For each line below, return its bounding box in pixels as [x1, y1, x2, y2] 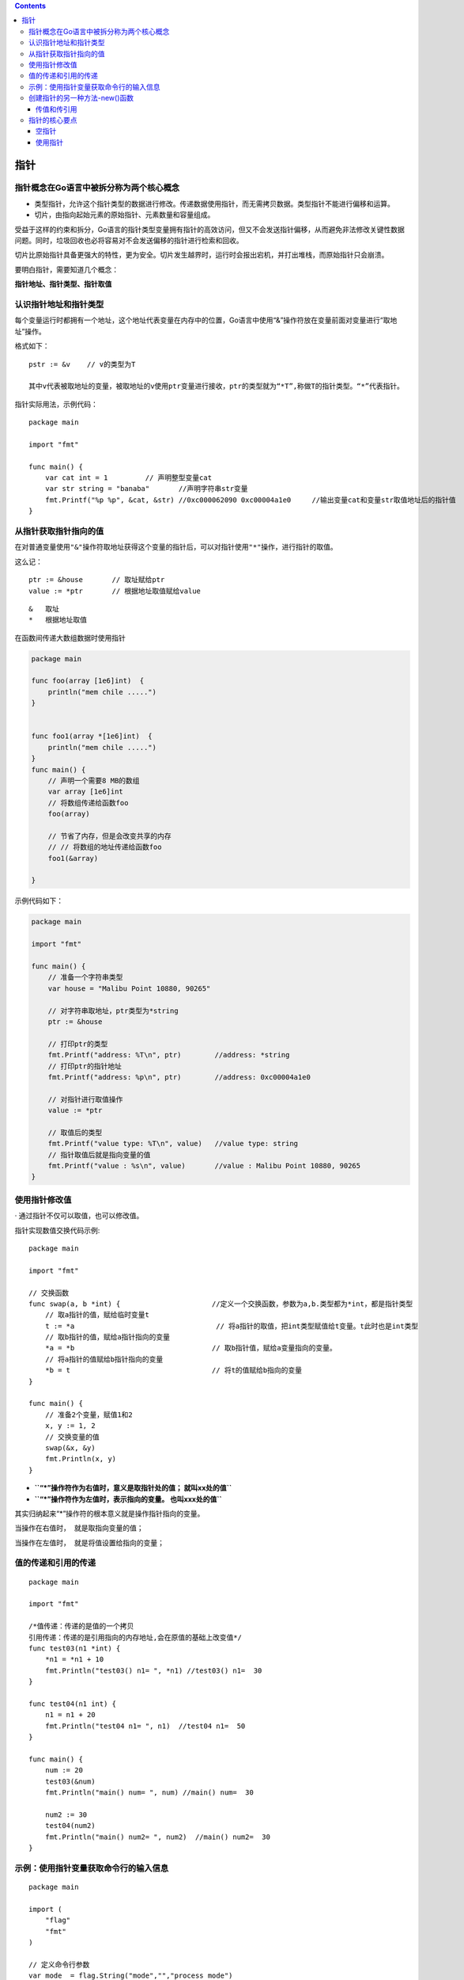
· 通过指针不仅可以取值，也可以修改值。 [14, 1211, 144, 1220]
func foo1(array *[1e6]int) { [31, 732, 153, 741]
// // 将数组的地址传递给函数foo [47, 843, 162, 851]
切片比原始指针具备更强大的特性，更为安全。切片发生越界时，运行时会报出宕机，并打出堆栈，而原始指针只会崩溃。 [14, 250, 389, 260]
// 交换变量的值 [44, 1432, 100, 1441]
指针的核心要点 [28, 115, 77, 124]
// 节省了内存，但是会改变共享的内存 [47, 832, 172, 840]
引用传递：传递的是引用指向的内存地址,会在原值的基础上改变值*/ [28, 1632, 243, 1642]
